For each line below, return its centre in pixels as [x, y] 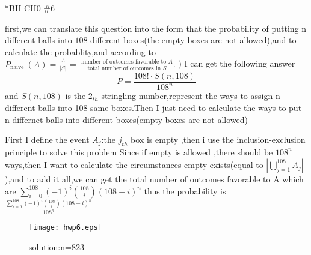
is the [75, 96]
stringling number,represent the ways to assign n [191, 96]
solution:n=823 [57, 247]
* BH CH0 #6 [30, 8]
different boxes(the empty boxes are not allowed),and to [193, 40]
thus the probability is [185, 190]
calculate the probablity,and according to [80, 51]
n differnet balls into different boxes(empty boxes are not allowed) [126, 119]
